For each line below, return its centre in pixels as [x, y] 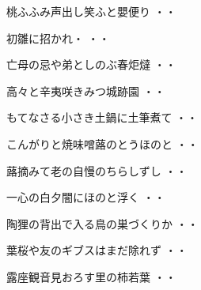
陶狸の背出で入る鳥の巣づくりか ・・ [102, 223]
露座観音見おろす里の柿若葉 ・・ [91, 276]
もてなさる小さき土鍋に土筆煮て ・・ [102, 117]
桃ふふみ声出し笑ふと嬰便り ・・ [91, 11]
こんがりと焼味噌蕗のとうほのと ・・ [102, 143]
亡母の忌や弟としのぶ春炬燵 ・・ [91, 64]
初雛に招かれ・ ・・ [58, 38]
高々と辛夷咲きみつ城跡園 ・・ [86, 90]
